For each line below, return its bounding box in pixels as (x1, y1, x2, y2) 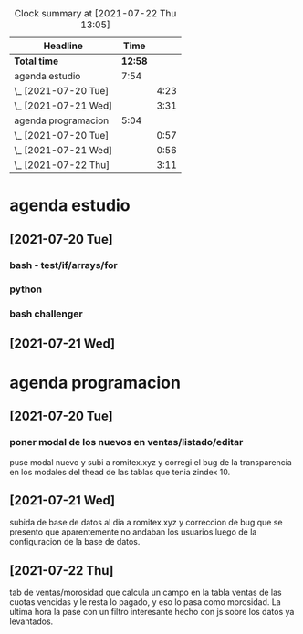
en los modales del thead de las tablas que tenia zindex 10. (9, 466, 231, 477)
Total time (14, 55, 59, 68)
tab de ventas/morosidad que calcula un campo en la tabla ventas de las (9, 587, 282, 598)
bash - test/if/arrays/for (9, 258, 119, 271)
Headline (43, 39, 84, 52)
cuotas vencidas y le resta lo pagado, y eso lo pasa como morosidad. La (9, 597, 281, 608)
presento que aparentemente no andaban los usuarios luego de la (9, 526, 257, 537)
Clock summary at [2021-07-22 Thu (14, 7, 177, 19)
